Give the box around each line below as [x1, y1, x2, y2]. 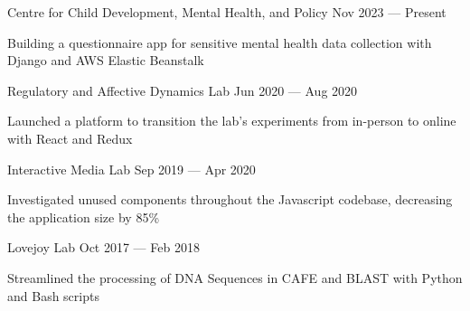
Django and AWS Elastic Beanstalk [7, 51, 204, 70]
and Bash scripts [7, 286, 99, 305]
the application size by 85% [7, 207, 160, 226]
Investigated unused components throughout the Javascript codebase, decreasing [7, 190, 453, 209]
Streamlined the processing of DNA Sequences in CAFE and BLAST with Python [7, 268, 463, 287]
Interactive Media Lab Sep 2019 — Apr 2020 [7, 159, 256, 178]
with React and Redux [7, 128, 133, 147]
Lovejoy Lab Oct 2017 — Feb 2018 [7, 238, 200, 257]
